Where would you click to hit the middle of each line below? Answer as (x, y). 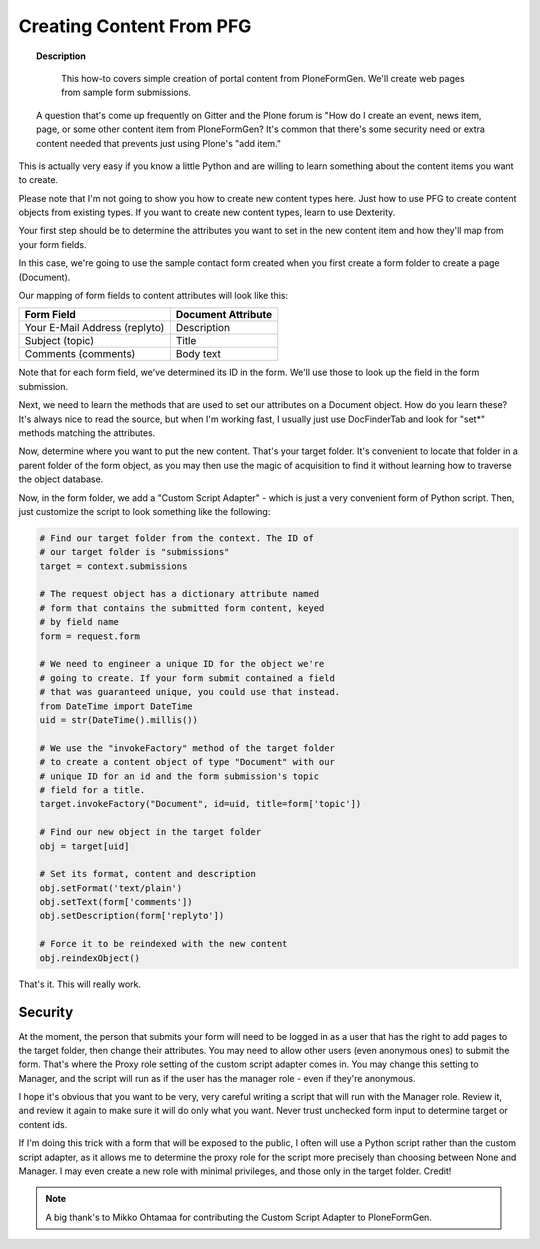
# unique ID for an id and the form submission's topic (179, 776)
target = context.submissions (113, 566)
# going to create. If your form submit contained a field (187, 678)
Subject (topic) (59, 341)
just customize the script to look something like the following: (144, 511)
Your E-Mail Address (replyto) (94, 328)
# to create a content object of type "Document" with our (187, 762)
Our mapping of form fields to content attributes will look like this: (153, 296)
